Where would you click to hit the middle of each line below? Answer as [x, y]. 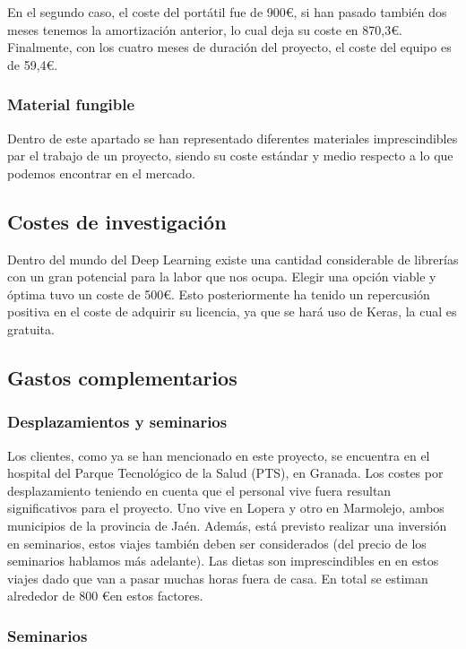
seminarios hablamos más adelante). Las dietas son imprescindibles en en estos [223, 561]
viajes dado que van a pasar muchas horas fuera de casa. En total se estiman [218, 578]
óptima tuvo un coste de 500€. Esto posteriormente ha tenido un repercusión [219, 294]
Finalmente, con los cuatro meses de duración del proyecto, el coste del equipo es [229, 47]
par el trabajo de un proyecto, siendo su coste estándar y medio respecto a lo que [230, 156]
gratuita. [31, 329]
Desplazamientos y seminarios [117, 422]
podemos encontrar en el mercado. [101, 173]
